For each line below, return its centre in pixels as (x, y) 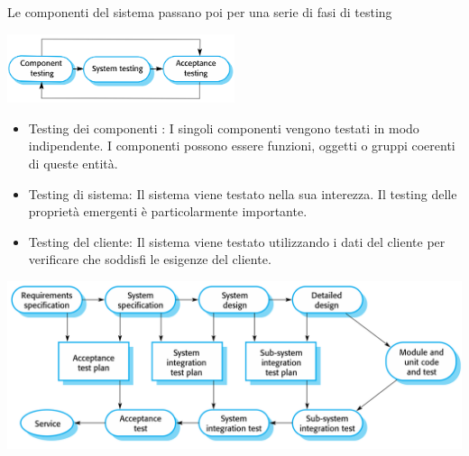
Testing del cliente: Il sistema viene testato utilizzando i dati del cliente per (237, 241)
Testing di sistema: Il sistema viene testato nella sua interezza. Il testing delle (243, 193)
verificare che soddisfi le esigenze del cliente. (150, 259)
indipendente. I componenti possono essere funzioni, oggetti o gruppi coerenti (242, 146)
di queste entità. (73, 163)
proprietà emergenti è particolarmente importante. (168, 211)
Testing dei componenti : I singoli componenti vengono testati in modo (224, 128)
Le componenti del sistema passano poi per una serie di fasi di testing (200, 12)
